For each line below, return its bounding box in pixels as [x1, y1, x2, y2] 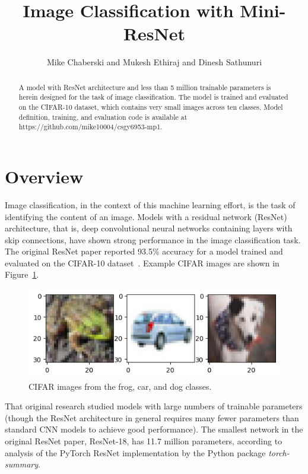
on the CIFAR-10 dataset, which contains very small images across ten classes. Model [18, 102, 283, 112]
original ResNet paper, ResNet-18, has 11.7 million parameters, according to [5, 434, 282, 447]
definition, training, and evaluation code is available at [18, 112, 188, 122]
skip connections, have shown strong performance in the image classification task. [5, 233, 301, 246]
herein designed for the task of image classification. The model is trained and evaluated [18, 92, 288, 102]
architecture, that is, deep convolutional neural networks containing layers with [5, 222, 293, 234]
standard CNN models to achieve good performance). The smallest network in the [5, 423, 303, 435]
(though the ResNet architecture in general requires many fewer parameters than [5, 411, 299, 424]
